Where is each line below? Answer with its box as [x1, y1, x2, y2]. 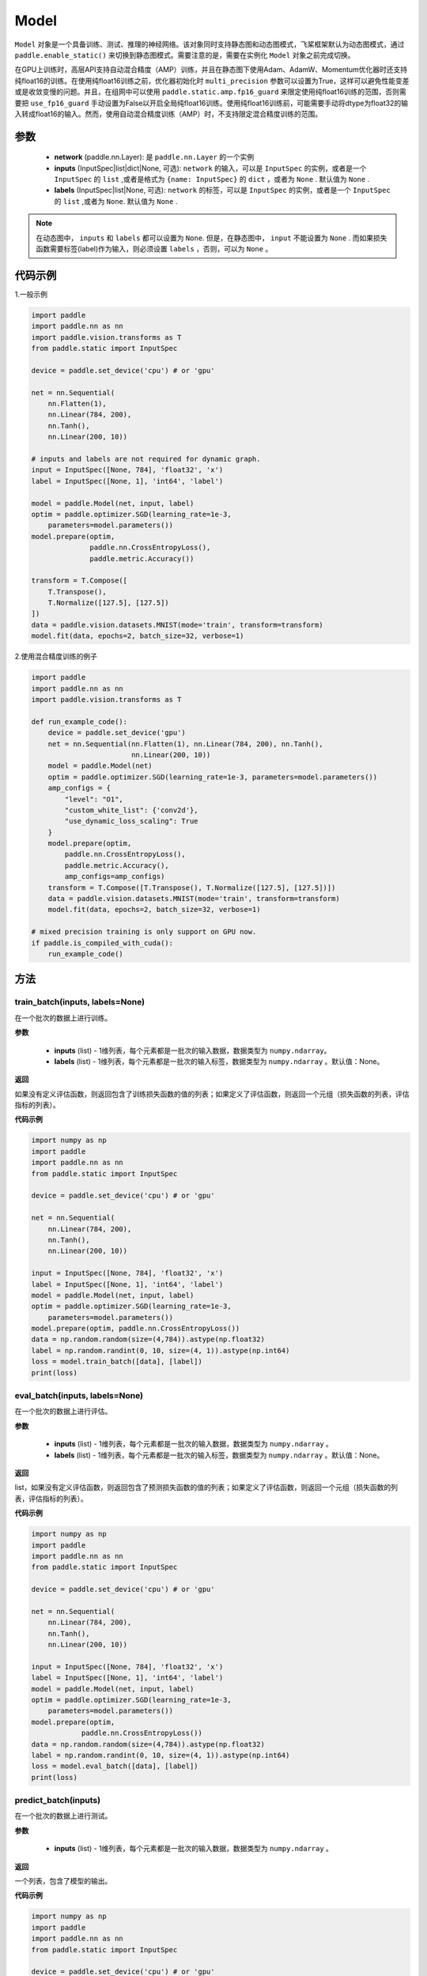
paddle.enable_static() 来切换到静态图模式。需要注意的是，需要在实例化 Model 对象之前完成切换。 [14, 50, 355, 59]
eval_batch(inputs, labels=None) [14, 1390, 144, 1401]
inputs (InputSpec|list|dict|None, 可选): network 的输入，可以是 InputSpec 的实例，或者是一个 [54, 163, 367, 173]
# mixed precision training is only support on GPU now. [31, 927, 257, 937]
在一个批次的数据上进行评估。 [14, 1407, 112, 1416]
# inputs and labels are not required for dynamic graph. [31, 454, 261, 463]
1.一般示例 [14, 289, 47, 299]
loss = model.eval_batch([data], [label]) [31, 1762, 198, 1770]
